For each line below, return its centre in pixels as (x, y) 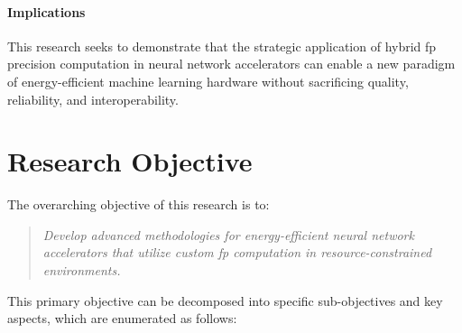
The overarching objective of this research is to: (139, 204)
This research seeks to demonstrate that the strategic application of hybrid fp (222, 46)
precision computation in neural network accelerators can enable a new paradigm (231, 64)
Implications (46, 11)
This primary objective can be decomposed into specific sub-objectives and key (225, 300)
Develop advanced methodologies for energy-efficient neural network (228, 234)
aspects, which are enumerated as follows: (122, 318)
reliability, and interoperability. (93, 99)
